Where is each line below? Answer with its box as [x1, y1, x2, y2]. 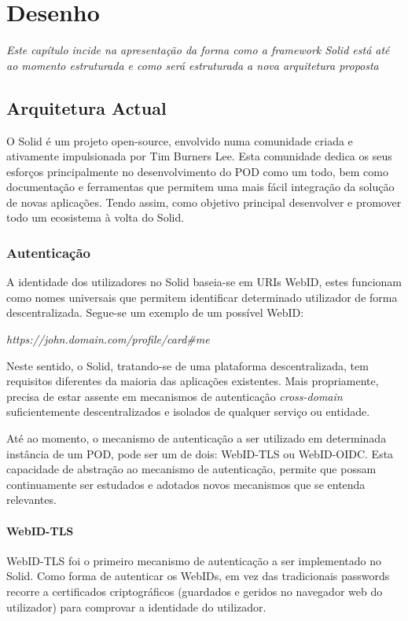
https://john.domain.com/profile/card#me [6, 331, 210, 347]
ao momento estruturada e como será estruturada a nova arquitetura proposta [6, 57, 379, 73]
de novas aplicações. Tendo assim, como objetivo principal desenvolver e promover [6, 193, 402, 210]
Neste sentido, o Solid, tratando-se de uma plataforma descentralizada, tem [6, 357, 369, 373]
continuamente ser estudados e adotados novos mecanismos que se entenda [6, 476, 366, 492]
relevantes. [6, 491, 57, 508]
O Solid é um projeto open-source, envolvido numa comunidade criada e [6, 132, 353, 149]
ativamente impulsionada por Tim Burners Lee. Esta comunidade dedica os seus [6, 148, 392, 164]
